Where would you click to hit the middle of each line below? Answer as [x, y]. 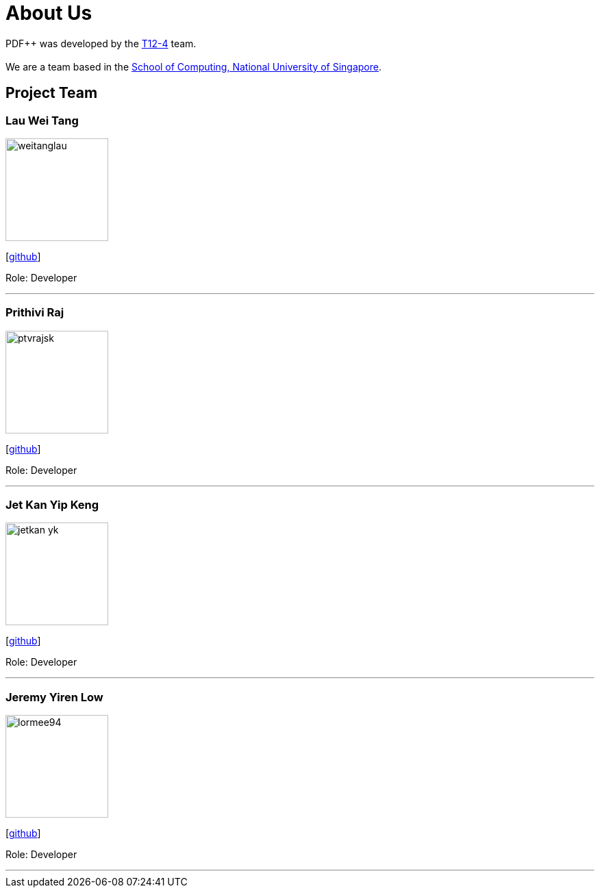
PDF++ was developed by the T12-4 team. [101, 43]
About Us [49, 13]
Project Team [52, 93]
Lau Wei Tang [42, 120]
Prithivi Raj [35, 313]
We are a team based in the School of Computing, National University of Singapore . [194, 66]
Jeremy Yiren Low [54, 697]
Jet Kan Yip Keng [52, 505]
